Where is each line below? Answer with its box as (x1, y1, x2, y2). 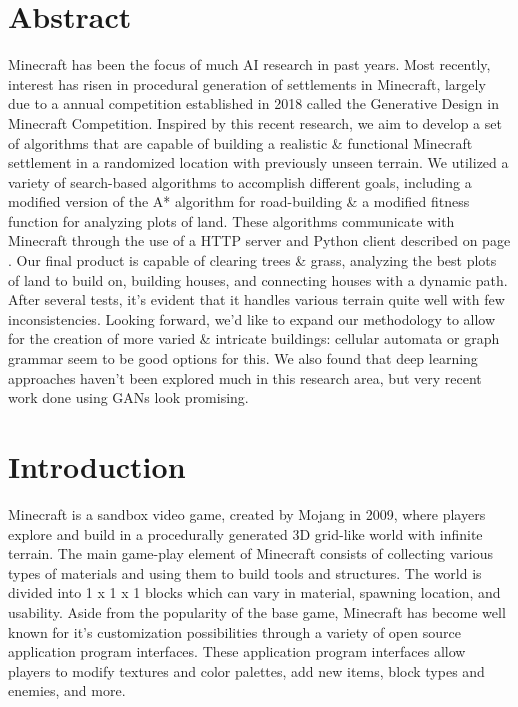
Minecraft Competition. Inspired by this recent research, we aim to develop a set (8, 112, 502, 133)
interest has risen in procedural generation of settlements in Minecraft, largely (8, 73, 486, 94)
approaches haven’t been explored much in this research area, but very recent (8, 367, 482, 388)
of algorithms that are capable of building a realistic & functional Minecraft (8, 132, 473, 153)
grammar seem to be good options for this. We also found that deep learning (8, 348, 478, 369)
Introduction (8, 446, 186, 486)
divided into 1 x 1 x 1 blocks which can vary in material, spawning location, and (8, 582, 501, 603)
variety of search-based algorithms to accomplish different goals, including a (8, 171, 472, 192)
